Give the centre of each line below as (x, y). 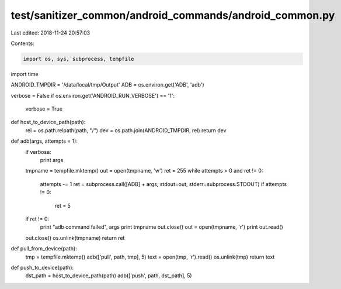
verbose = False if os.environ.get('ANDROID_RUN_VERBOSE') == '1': (93, 95)
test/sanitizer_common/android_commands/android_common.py (173, 15)
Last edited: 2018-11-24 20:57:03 (51, 33)
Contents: (22, 43)
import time (25, 74)
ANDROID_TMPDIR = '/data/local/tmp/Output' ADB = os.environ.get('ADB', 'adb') (107, 85)
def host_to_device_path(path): (48, 122)
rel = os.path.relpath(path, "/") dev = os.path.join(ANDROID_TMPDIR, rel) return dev (126, 130)
